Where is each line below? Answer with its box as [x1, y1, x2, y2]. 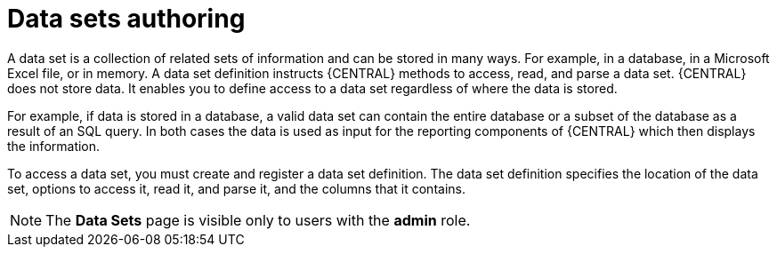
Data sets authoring [7, 4, 246, 34]
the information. [7, 138, 101, 154]
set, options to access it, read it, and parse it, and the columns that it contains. [7, 180, 465, 196]
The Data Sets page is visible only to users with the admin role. [45, 210, 471, 229]
